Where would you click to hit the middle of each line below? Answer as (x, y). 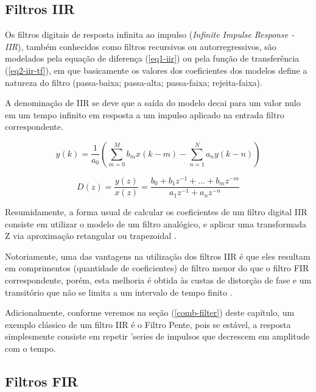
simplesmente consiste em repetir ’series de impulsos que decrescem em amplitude (157, 336)
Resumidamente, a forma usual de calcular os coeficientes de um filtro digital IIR (156, 212)
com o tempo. (30, 348)
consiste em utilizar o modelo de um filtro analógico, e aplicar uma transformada (156, 223)
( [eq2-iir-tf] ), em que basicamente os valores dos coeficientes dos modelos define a (156, 70)
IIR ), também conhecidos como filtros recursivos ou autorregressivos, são (141, 46)
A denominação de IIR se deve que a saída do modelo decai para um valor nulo (153, 103)
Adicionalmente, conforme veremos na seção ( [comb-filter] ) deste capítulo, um (150, 312)
